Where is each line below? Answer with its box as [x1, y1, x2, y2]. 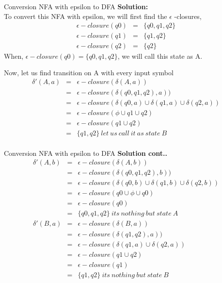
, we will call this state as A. [117, 51, 203, 61]
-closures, [174, 11, 202, 21]
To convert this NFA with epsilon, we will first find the [4, 11, 167, 21]
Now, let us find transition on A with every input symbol [4, 67, 174, 77]
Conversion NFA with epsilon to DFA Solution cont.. [4, 148, 167, 158]
